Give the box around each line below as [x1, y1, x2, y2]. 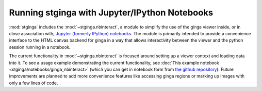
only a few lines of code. [9, 80, 58, 86]
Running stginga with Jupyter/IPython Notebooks [9, 7, 213, 18]
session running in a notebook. [9, 44, 71, 50]
